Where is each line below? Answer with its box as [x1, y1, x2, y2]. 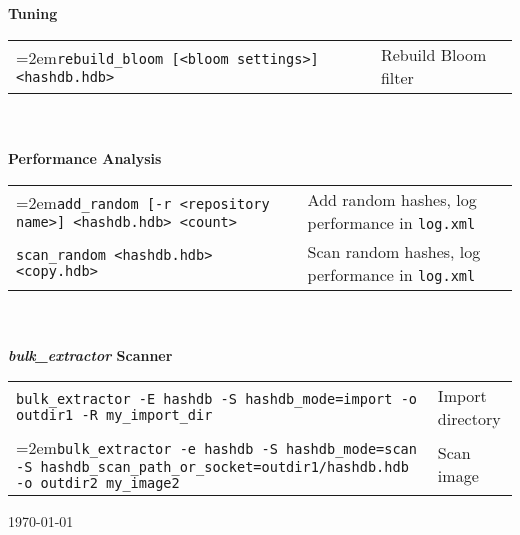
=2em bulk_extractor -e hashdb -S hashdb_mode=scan [16, 436, 417, 460]
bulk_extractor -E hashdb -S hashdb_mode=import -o [16, 391, 418, 408]
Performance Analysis [8, 147, 162, 168]
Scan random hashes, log [307, 239, 481, 263]
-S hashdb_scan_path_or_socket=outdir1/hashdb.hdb [16, 459, 409, 476]
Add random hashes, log [307, 187, 477, 211]
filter [380, 65, 414, 89]
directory [437, 407, 501, 431]
